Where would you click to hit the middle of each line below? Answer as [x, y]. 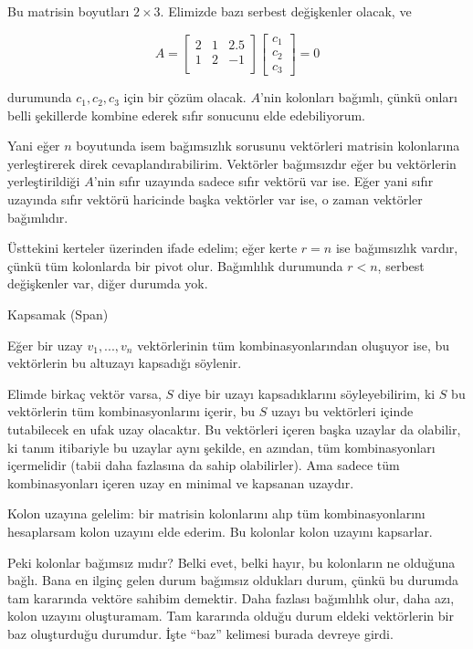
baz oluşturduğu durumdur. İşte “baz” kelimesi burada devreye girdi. [200, 633]
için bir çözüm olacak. [185, 97]
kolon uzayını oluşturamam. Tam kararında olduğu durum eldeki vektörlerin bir [231, 616]
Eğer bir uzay [45, 345]
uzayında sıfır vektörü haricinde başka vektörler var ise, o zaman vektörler [215, 199]
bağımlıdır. [38, 217]
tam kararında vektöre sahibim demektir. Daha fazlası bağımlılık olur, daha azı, [231, 597]
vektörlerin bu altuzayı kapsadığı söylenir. [125, 363]
